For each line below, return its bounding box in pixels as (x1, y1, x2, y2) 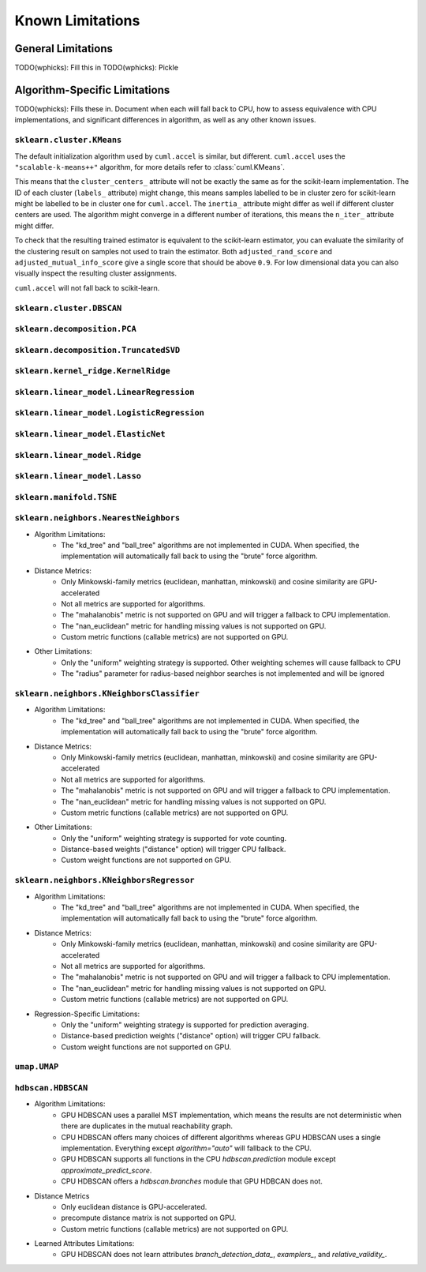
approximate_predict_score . (61, 1165, 152, 1175)
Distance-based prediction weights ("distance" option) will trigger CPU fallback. (61, 1031, 321, 1041)
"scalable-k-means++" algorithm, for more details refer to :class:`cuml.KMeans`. (14, 162, 286, 171)
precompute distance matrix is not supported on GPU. (61, 1213, 237, 1223)
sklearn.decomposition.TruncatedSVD (14, 344, 181, 355)
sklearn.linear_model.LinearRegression (14, 387, 195, 397)
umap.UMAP (14, 1062, 59, 1072)
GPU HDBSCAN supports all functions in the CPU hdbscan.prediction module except (61, 1154, 336, 1164)
